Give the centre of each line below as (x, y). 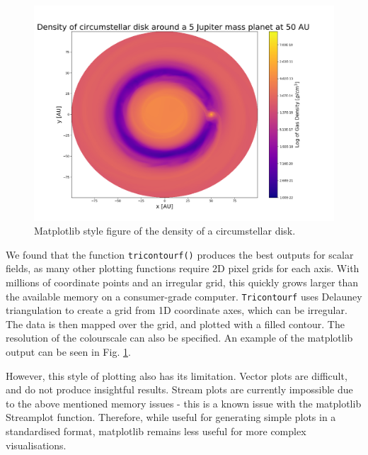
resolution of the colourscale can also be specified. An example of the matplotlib (179, 338)
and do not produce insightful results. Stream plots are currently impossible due (179, 389)
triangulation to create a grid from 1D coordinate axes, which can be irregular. (177, 310)
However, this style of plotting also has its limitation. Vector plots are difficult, (177, 375)
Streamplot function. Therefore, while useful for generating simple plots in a (171, 417)
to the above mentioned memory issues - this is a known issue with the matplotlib (184, 403)
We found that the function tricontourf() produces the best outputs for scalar (180, 254)
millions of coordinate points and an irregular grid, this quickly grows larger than (182, 282)
